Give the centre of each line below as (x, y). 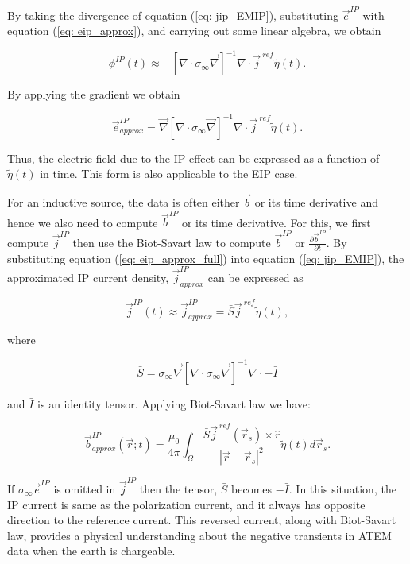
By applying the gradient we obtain (94, 94)
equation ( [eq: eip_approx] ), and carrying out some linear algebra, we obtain (194, 31)
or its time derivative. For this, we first (276, 222)
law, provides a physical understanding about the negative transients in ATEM (199, 535)
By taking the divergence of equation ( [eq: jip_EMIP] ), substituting (173, 15)
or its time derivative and (316, 201)
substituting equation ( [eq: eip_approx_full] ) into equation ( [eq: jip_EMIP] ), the (206, 258)
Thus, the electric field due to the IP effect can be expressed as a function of (193, 158)
